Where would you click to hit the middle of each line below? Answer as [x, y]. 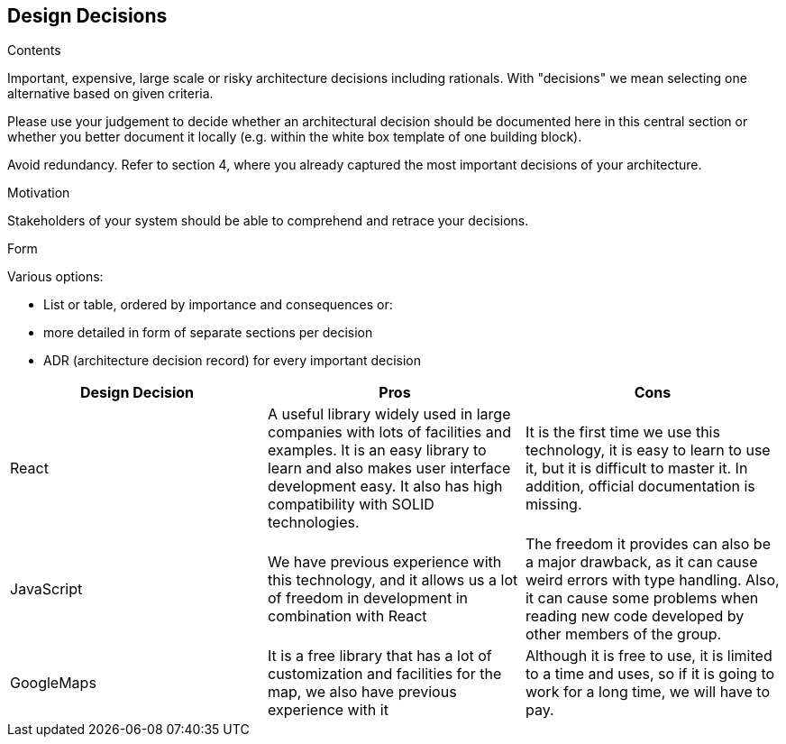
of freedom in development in [368, 598]
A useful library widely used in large [389, 414]
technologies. [313, 523]
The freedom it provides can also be [648, 544]
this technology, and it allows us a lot [393, 580]
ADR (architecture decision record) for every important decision [233, 361]
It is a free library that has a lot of [379, 656]
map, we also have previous [362, 692]
